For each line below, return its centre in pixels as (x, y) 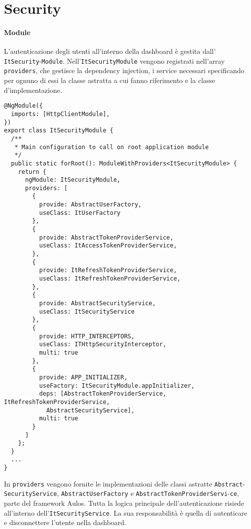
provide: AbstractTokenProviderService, (106, 237)
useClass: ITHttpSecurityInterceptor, (103, 345)
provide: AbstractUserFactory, (90, 205)
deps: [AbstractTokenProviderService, (103, 394)
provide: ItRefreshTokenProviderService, (108, 270)
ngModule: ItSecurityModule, (73, 180)
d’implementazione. (33, 90)
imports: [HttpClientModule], (60, 114)
